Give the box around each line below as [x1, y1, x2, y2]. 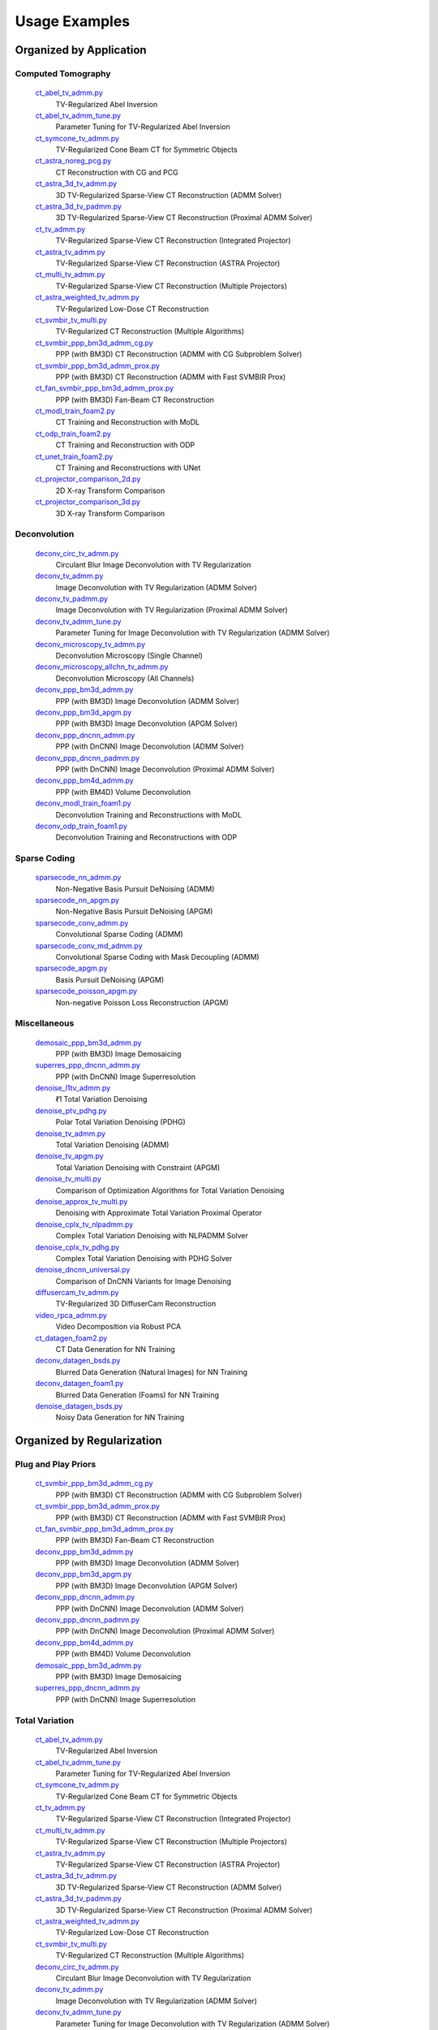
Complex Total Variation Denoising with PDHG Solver [55, 1253, 233, 1263]
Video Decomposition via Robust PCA [55, 1322, 182, 1332]
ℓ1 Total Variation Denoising [55, 1095, 148, 1104]
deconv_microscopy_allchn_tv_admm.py [35, 662, 169, 672]
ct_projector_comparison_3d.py [35, 497, 141, 507]
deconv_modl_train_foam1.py [35, 798, 131, 808]
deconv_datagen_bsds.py [35, 1356, 121, 1366]
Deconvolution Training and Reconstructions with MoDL [55, 810, 243, 819]
